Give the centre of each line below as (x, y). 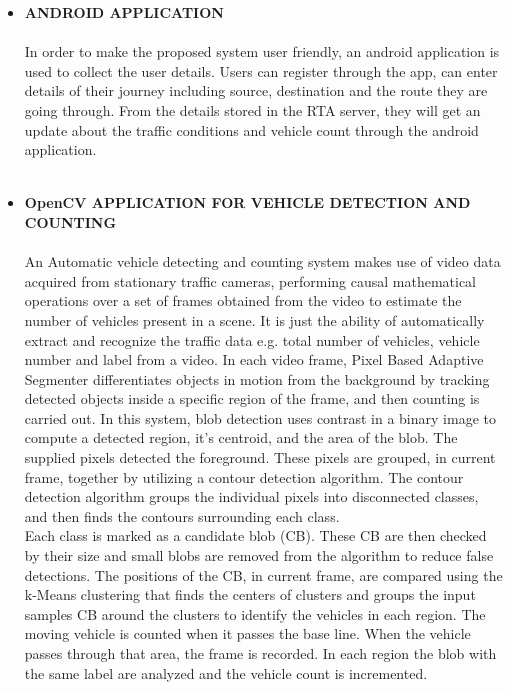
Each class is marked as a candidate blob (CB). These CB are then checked (255, 535)
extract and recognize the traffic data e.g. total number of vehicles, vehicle (252, 339)
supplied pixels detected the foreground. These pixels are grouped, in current (260, 457)
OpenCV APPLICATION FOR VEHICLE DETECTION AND (247, 202)
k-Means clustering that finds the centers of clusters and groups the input (250, 594)
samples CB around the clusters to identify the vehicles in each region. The (255, 613)
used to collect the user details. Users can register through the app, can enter (261, 70)
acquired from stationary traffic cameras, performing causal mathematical (250, 280)
